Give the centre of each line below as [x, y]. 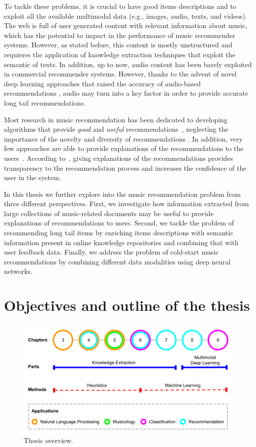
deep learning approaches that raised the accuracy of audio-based [102, 83]
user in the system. [32, 177]
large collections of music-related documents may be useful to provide [109, 213]
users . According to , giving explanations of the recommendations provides [119, 158]
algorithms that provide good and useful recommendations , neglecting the [116, 129]
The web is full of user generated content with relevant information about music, [126, 25]
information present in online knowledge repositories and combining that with [121, 242]
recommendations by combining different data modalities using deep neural [117, 261]
